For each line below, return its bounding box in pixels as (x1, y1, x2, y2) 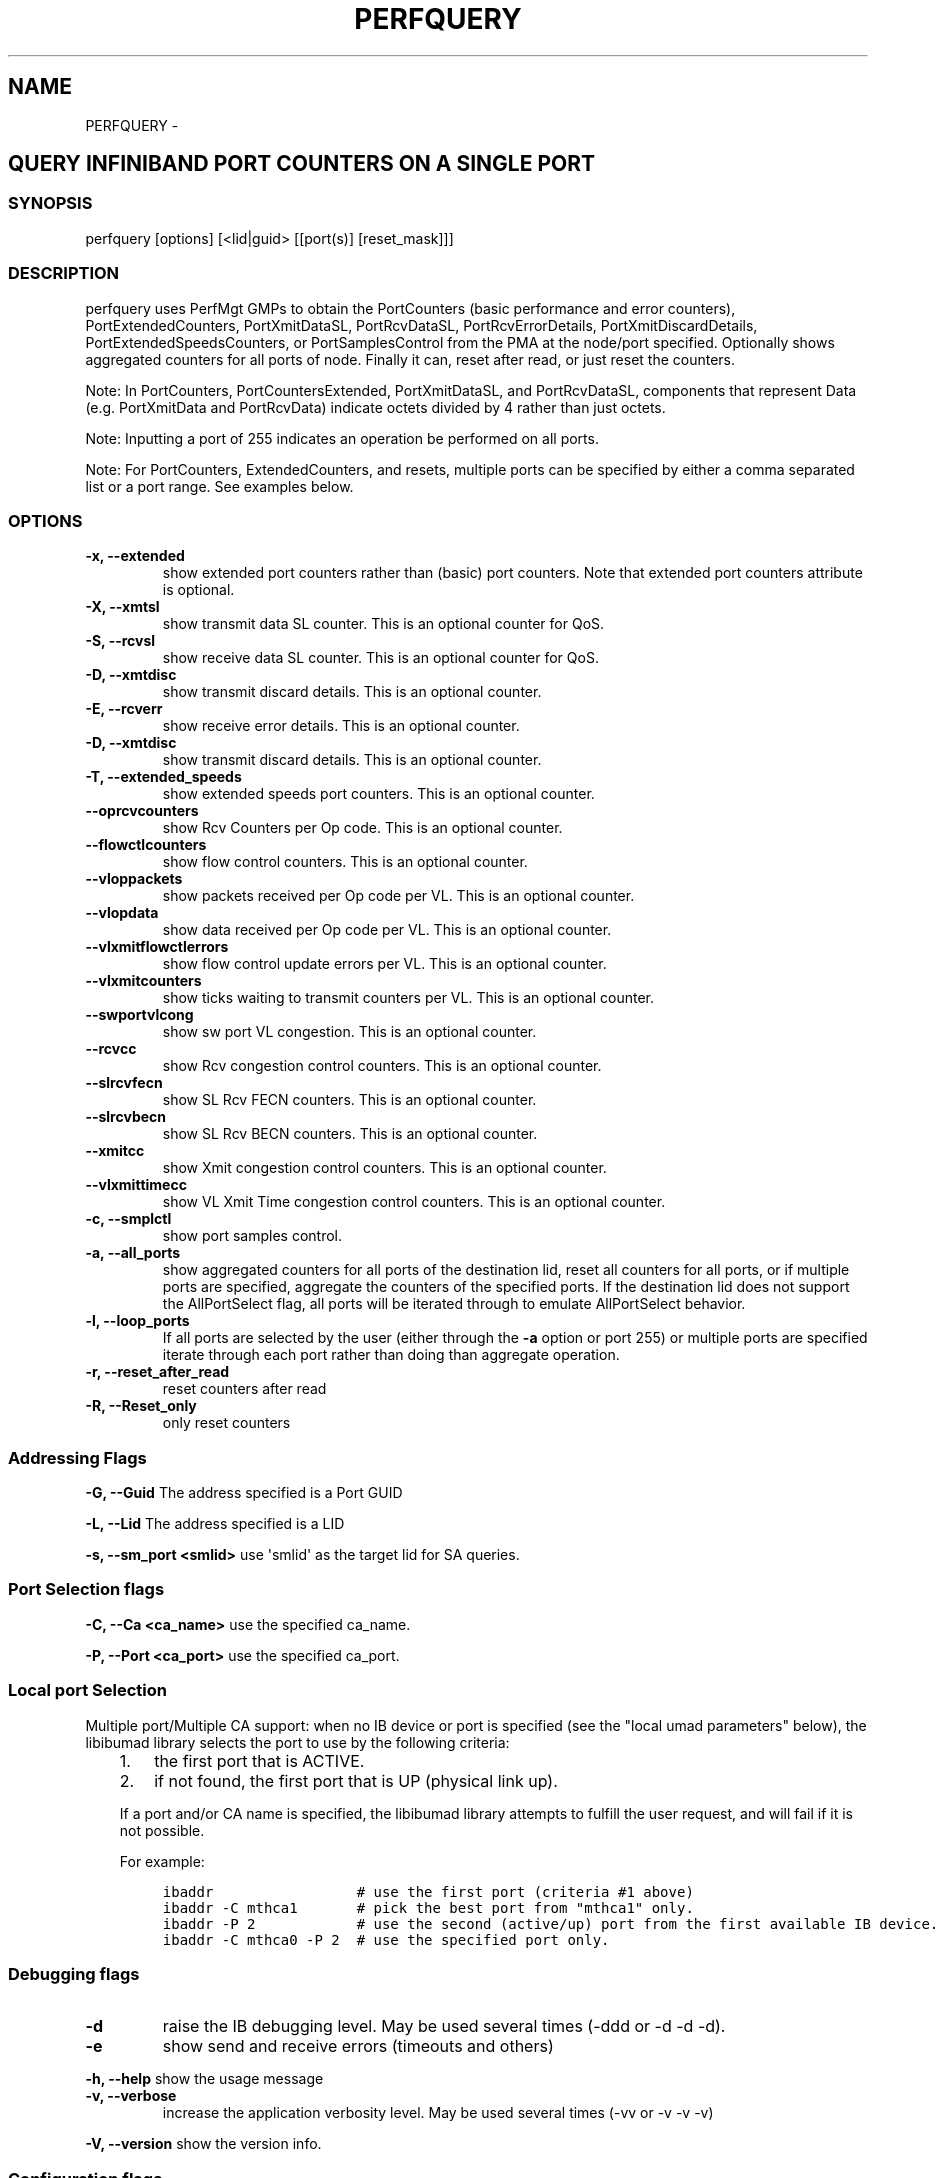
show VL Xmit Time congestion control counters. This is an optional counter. (162, 1193, 666, 1211)
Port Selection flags (8, 1579, 165, 1600)
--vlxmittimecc (85, 1176, 187, 1194)
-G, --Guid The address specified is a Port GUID (85, 1484, 403, 1502)
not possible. (119, 1821, 205, 1839)
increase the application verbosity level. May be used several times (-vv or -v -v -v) (162, 2104, 714, 2122)
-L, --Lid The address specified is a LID (85, 1515, 345, 1533)
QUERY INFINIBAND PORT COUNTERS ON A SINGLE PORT (8, 151, 596, 177)
